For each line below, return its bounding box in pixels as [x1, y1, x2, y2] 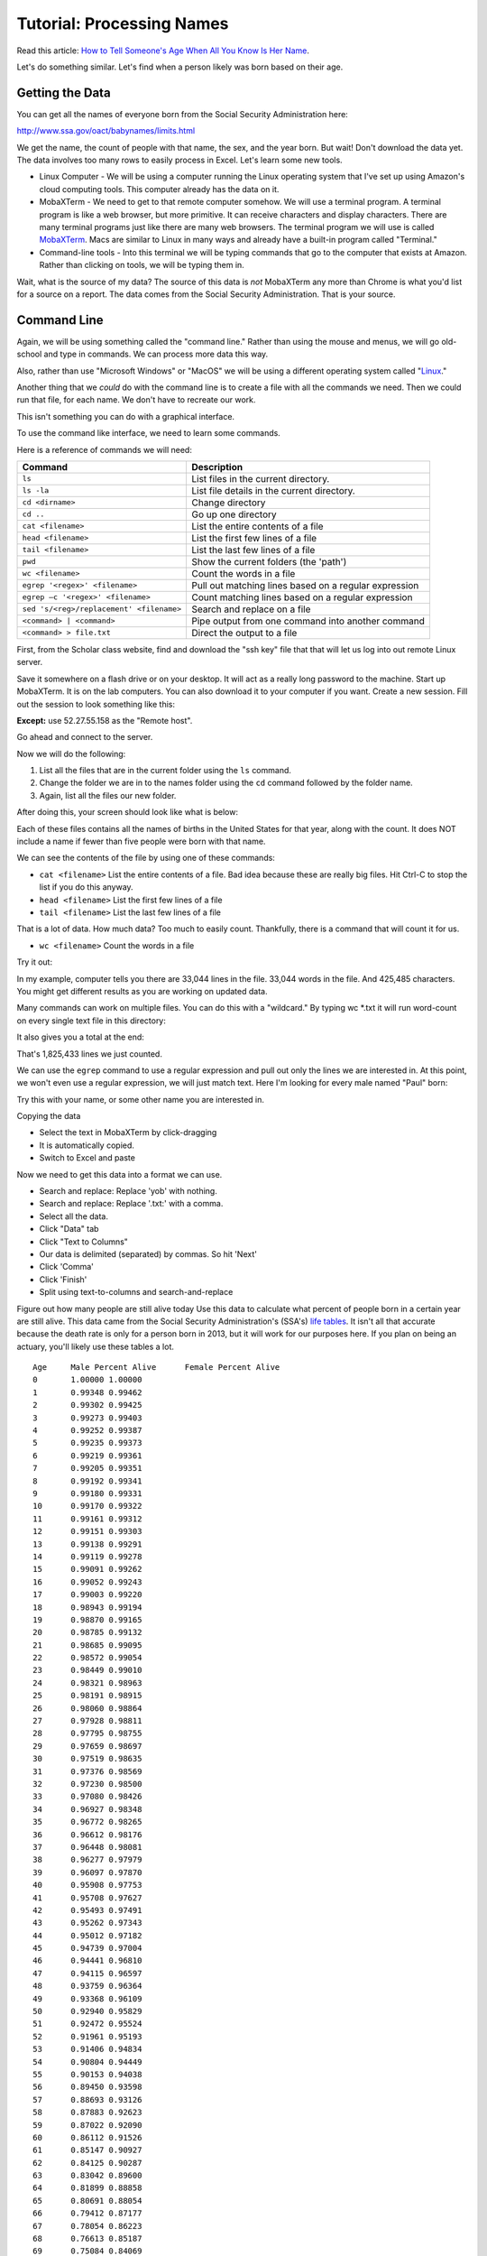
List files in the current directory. [190, 472, 330, 485]
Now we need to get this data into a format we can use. [16, 1169, 223, 1179]
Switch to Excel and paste [39, 1152, 135, 1163]
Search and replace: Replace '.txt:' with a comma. [39, 1198, 224, 1209]
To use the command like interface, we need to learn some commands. [16, 428, 281, 439]
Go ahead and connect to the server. [16, 732, 153, 743]
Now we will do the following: [16, 748, 126, 759]
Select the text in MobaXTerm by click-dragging [39, 1127, 217, 1138]
